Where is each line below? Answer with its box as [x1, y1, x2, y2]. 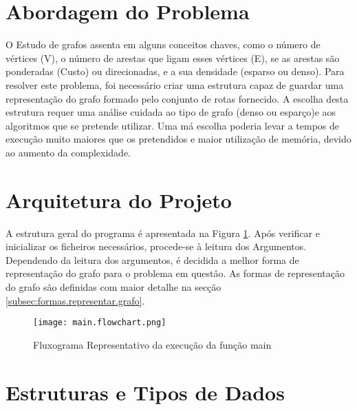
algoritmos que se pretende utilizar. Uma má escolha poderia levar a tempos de [6, 118, 340, 132]
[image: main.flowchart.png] [33, 318, 166, 328]
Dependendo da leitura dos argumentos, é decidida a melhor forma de [6, 252, 299, 267]
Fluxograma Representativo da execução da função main [33, 337, 272, 351]
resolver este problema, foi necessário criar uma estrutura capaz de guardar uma [6, 77, 344, 92]
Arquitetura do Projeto [6, 185, 232, 214]
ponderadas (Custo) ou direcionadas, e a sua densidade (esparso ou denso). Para [6, 64, 345, 79]
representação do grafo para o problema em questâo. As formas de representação [6, 266, 345, 280]
